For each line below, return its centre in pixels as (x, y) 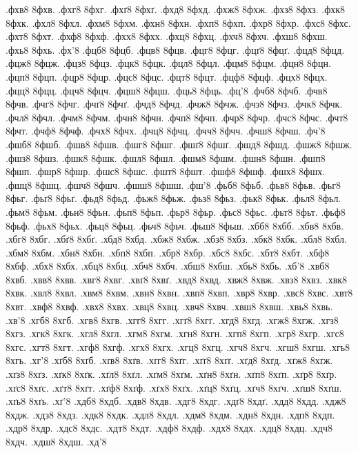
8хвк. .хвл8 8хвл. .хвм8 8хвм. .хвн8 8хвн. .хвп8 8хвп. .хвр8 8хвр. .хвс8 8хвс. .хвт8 (179, 293)
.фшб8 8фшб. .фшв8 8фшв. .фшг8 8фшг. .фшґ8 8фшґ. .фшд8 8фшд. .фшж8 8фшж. (179, 144)
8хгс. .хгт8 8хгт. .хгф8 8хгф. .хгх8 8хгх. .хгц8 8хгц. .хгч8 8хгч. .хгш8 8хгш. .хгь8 (178, 346)
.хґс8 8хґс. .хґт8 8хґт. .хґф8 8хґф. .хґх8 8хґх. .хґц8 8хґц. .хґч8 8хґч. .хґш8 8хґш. (174, 387)
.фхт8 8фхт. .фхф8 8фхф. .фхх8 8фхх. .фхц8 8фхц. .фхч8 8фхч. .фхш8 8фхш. (167, 36)
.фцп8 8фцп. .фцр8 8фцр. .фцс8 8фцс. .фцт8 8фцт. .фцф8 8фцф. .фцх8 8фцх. (167, 76)
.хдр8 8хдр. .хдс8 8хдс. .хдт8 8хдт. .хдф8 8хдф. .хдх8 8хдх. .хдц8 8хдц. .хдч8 (169, 428)
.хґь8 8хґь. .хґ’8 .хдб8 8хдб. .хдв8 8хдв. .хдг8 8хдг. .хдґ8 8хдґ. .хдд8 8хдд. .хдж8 (176, 401)
